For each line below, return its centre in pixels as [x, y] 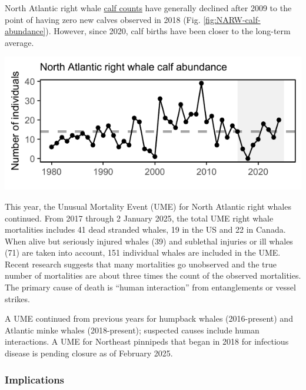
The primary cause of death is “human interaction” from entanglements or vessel [150, 287]
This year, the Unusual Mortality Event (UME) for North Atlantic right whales [148, 206]
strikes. [17, 298]
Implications [35, 379]
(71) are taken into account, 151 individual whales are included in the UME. [143, 252]
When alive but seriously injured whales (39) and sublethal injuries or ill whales [149, 241]
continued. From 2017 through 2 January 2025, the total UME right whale [139, 218]
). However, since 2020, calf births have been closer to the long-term [168, 31]
